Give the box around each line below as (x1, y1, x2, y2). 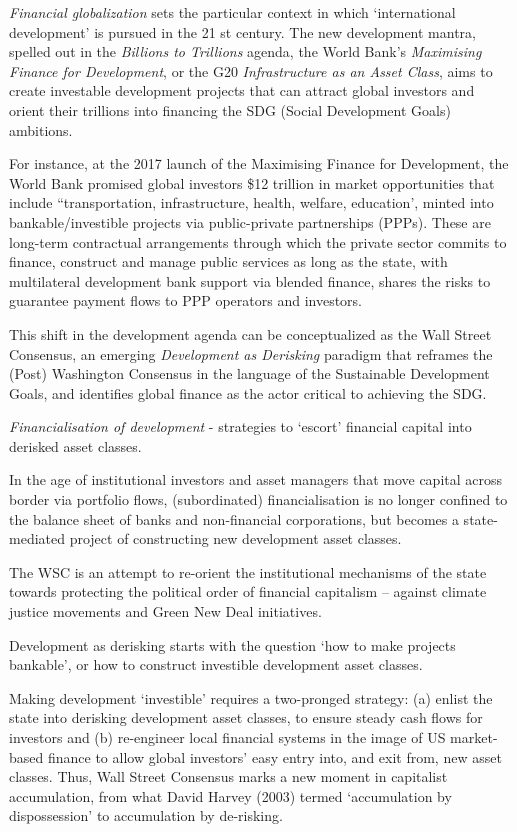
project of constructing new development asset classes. (69, 528, 402, 549)
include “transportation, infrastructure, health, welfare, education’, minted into (9, 192, 494, 213)
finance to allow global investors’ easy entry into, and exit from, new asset (47, 746, 502, 767)
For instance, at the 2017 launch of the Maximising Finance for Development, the (9, 153, 509, 174)
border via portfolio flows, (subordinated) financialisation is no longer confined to (9, 489, 508, 510)
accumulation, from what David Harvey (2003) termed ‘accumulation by (9, 785, 452, 806)
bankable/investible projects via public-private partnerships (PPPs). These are (9, 211, 491, 232)
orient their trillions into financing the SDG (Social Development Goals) (9, 99, 451, 120)
